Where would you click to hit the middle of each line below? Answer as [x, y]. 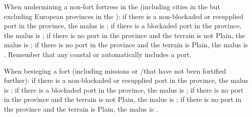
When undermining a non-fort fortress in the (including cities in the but [112, 6]
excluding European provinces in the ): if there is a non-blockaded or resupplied [124, 16]
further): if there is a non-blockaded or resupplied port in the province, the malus [126, 80]
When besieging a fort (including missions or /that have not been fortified [115, 70]
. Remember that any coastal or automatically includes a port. [98, 54]
